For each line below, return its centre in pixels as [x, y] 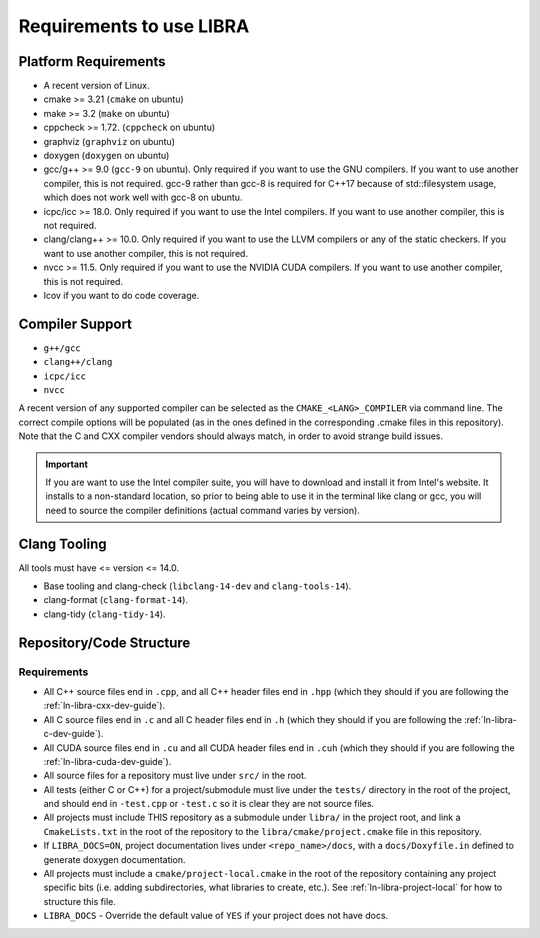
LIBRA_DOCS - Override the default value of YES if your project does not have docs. [216, 916]
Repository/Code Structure [104, 642]
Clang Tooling [62, 543]
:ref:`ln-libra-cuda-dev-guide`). [107, 761]
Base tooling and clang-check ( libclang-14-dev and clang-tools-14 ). [197, 586]
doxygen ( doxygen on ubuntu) [106, 156]
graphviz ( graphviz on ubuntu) [109, 141]
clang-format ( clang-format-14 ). [116, 600]
